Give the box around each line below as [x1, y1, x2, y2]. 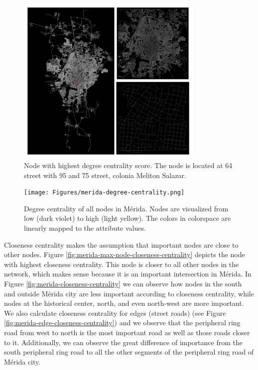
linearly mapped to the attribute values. [24, 222, 146, 233]
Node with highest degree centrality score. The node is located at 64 [24, 160, 233, 170]
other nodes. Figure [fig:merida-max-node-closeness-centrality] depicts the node [4, 249, 245, 260]
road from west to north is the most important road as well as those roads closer [4, 327, 250, 337]
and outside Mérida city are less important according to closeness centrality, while [4, 288, 254, 298]
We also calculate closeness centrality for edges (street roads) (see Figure [4, 307, 226, 318]
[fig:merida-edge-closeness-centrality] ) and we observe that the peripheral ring [4, 317, 241, 328]
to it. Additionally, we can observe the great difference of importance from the [4, 337, 243, 347]
